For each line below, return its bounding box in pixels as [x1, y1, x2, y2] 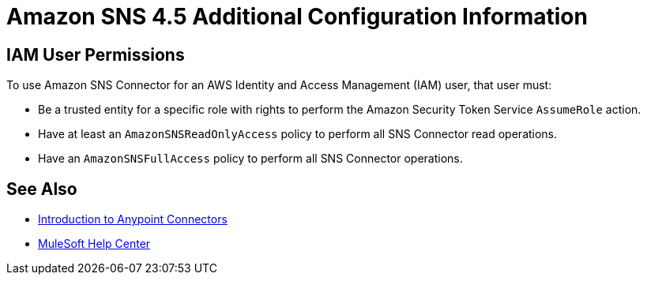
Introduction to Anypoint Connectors [38, 212, 228, 227]
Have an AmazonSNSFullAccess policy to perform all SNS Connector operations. [38, 152, 463, 166]
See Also [6, 178, 77, 199]
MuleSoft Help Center [38, 237, 151, 251]
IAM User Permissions [6, 44, 185, 65]
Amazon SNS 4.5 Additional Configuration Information [6, 3, 588, 30]
